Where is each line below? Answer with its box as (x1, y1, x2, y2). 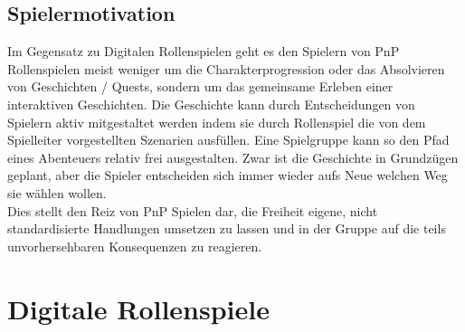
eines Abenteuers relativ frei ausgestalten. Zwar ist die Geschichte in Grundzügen (7, 147, 459, 166)
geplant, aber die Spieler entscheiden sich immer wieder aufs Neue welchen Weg (7, 166, 448, 185)
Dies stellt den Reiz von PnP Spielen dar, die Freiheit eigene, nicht (7, 201, 378, 220)
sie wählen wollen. (7, 183, 107, 202)
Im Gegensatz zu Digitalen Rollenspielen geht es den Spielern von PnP (7, 42, 400, 61)
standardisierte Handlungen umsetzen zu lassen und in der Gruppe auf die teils (7, 219, 446, 238)
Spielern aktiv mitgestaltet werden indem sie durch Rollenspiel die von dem (7, 112, 426, 131)
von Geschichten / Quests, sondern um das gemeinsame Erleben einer (7, 77, 394, 96)
